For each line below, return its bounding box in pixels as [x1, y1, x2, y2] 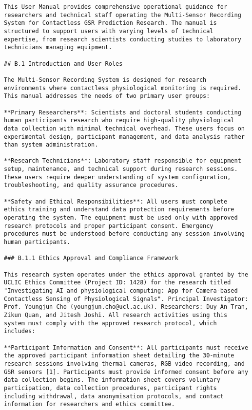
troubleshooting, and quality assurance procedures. [4, 182, 178, 189]
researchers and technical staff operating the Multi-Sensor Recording [4, 11, 241, 19]
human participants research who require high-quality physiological [4, 117, 234, 124]
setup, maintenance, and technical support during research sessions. [4, 166, 238, 173]
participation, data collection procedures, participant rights [4, 384, 217, 391]
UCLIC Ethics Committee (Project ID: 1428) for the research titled [4, 279, 231, 286]
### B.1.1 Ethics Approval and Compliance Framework [4, 255, 178, 262]
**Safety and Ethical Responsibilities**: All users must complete [4, 198, 228, 205]
